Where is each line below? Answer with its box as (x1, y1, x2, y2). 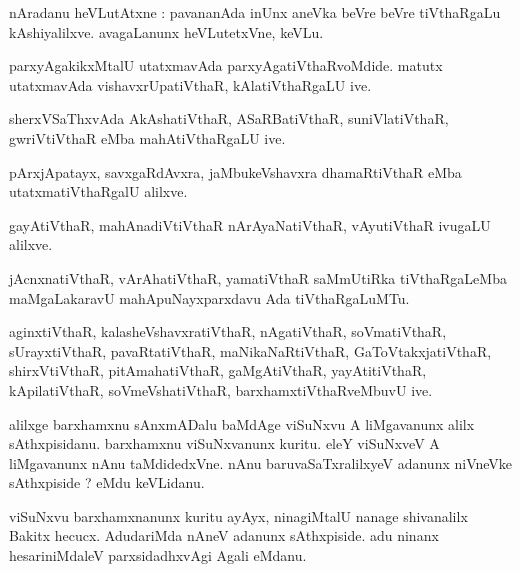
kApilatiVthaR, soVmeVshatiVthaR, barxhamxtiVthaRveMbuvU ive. (9, 379, 433, 400)
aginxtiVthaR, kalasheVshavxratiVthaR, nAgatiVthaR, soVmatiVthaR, (9, 321, 447, 342)
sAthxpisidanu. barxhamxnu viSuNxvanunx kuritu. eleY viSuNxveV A (9, 433, 440, 454)
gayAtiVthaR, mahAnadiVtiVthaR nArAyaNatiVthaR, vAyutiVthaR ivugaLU (9, 214, 491, 235)
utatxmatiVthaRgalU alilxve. (9, 181, 188, 202)
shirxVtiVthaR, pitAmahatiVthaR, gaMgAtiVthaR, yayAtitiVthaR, (9, 360, 427, 381)
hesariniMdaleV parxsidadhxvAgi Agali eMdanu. (9, 545, 307, 566)
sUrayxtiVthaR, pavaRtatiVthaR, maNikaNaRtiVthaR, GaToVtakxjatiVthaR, (9, 340, 492, 361)
